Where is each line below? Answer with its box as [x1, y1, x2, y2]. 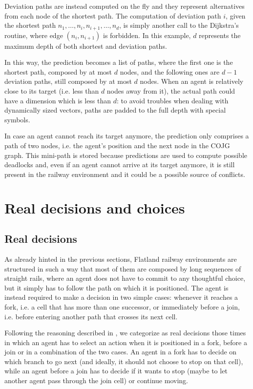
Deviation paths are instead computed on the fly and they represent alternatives [4, 1, 245, 11]
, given [226, 10, 246, 20]
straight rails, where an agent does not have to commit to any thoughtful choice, [4, 273, 246, 283]
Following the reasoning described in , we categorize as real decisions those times [4, 328, 246, 338]
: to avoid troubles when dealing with [117, 95, 229, 105]
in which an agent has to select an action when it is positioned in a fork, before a [4, 337, 247, 347]
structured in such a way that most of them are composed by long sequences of [4, 263, 241, 273]
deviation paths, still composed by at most [4, 76, 132, 86]
